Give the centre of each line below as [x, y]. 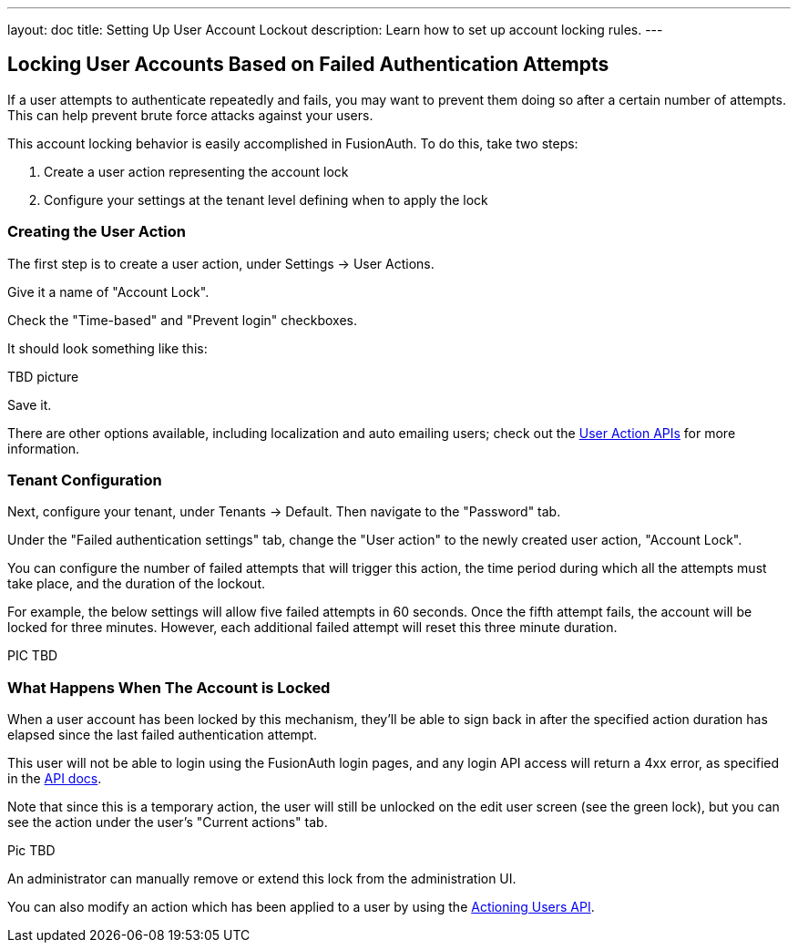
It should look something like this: [107, 348]
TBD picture [43, 376]
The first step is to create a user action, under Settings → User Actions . [221, 263]
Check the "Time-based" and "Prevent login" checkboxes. [182, 320]
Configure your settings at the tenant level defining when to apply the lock [266, 199]
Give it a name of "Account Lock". [108, 291]
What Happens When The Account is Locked [169, 687]
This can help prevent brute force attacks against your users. [190, 115]
